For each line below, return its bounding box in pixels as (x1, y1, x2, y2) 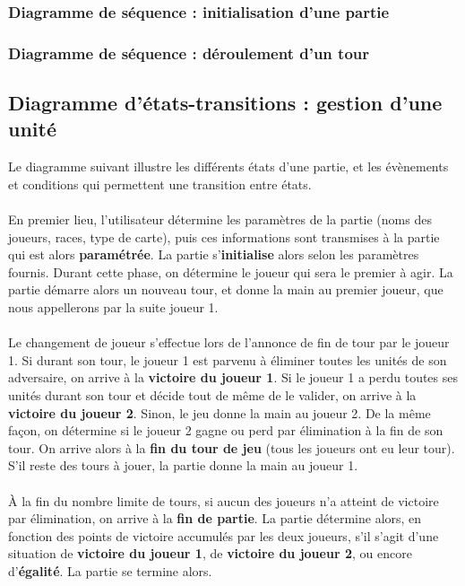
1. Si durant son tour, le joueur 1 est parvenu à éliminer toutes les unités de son (8, 350, 447, 369)
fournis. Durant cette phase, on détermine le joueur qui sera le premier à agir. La (8, 262, 453, 281)
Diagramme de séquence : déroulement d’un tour (8, 41, 370, 64)
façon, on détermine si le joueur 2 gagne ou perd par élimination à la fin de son (8, 421, 443, 440)
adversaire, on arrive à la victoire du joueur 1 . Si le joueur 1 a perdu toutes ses (8, 368, 459, 387)
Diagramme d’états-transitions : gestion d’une (8, 89, 443, 117)
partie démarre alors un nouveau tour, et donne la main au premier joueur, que (8, 280, 443, 299)
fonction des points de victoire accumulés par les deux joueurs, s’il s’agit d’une (8, 526, 439, 545)
